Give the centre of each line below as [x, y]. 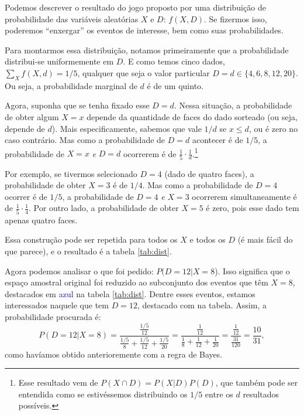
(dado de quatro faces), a [209, 173]
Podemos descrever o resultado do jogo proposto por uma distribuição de [135, 7]
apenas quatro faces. [41, 220]
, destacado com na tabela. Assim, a [202, 305]
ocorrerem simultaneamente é [244, 196]
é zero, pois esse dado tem [253, 208]
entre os [219, 394]
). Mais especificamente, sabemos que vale [127, 128]
